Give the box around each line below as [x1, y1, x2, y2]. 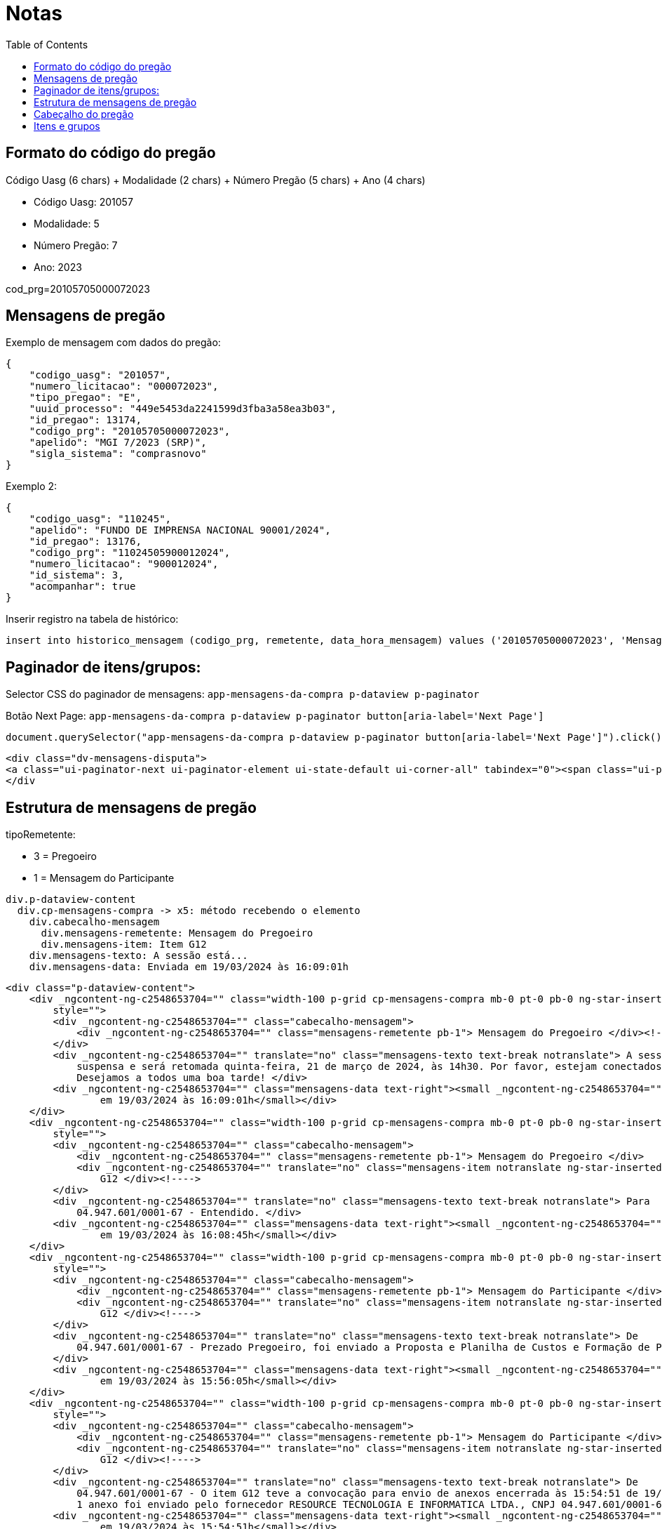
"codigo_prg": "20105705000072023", [29, 425, 231, 437]
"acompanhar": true [29, 581, 136, 593]
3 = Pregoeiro [34, 850, 97, 863]
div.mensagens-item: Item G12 [41, 939, 207, 951]
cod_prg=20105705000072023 [6, 282, 150, 295]
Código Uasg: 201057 [34, 195, 133, 208]
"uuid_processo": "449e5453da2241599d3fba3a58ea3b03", [29, 403, 337, 415]
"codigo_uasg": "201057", [29, 369, 172, 381]
